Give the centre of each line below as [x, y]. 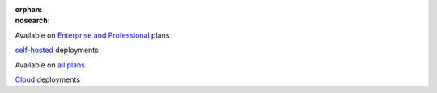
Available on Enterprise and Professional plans [92, 35]
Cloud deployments [48, 79]
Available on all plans [50, 65]
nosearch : [32, 21]
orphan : [29, 9]
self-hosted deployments [57, 50]
